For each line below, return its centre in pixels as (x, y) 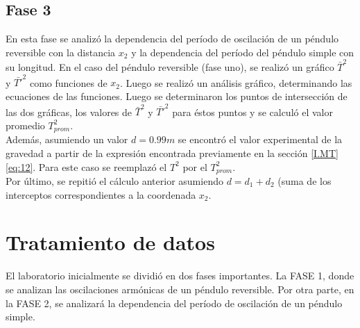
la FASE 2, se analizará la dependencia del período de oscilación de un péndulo (174, 303)
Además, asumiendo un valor (67, 139)
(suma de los (305, 181)
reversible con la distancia (61, 52)
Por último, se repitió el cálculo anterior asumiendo (114, 181)
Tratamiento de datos (110, 242)
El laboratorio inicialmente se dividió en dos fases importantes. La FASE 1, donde (180, 276)
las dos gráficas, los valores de (69, 112)
